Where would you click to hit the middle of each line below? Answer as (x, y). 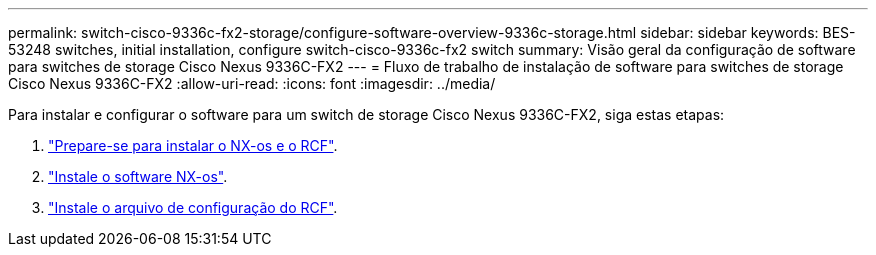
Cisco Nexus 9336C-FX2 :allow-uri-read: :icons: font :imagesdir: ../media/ (252, 83)
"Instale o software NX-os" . (138, 176)
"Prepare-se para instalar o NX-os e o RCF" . (193, 145)
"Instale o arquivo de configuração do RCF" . (193, 207)
